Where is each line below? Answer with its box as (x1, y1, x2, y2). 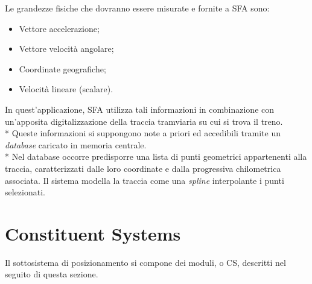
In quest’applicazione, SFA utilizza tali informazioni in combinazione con (5, 103, 275, 115)
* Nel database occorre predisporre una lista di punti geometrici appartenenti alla (5, 150, 307, 163)
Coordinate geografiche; (19, 62, 106, 75)
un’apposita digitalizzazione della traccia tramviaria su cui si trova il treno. (5, 115, 283, 127)
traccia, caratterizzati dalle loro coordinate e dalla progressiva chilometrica (5, 162, 281, 174)
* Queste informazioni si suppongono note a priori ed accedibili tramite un (5, 127, 281, 139)
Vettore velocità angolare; (19, 42, 114, 55)
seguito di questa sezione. (5, 268, 98, 280)
